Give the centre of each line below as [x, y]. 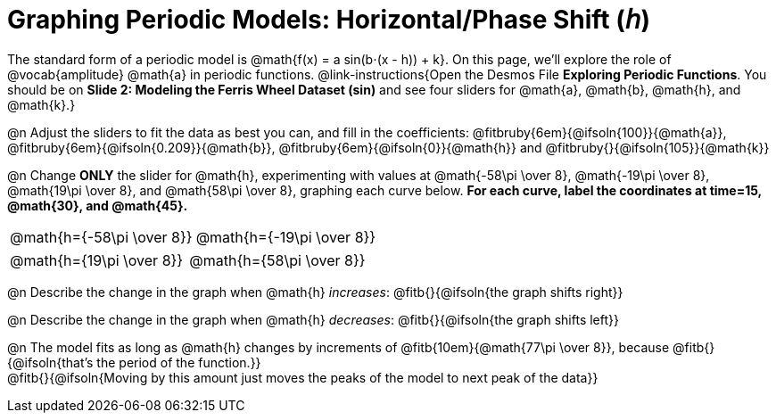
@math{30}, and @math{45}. [98, 205]
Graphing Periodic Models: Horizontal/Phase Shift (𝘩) [329, 20]
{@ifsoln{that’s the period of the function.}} [134, 362]
